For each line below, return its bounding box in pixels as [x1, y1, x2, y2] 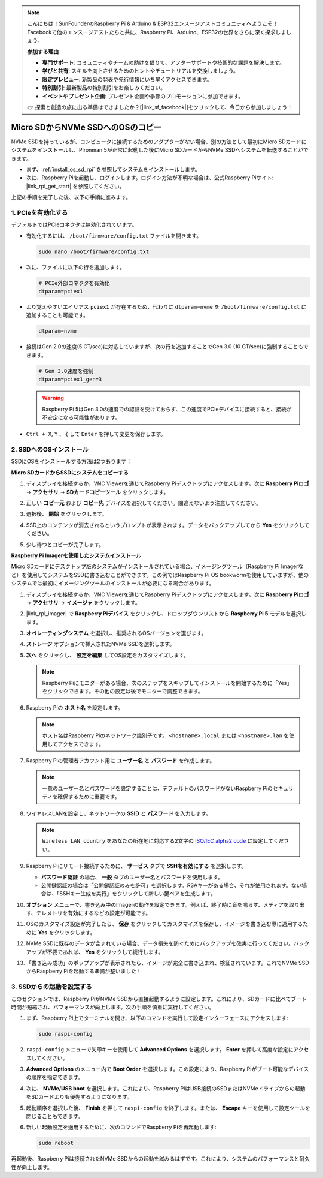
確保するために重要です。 [57, 793, 120, 800]
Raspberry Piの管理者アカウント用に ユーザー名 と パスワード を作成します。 [26, 756, 215, 764]
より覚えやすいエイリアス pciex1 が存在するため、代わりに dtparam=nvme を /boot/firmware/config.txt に [26, 303, 307, 311]
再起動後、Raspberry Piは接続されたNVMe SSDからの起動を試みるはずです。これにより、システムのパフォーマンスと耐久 [11, 1155, 310, 1162]
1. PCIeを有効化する [11, 208, 68, 217]
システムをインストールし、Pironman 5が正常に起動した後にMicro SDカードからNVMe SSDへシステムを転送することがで [11, 146, 309, 154]
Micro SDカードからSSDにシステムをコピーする [11, 468, 129, 476]
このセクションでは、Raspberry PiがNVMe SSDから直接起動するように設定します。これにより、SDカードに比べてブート [11, 995, 307, 1002]
